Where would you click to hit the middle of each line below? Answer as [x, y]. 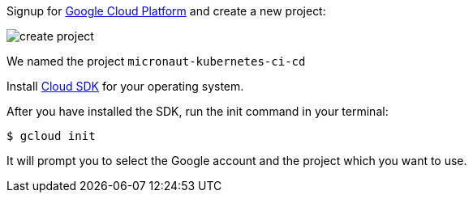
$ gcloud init [51, 136]
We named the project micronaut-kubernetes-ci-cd [156, 61]
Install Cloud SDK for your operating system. [125, 86]
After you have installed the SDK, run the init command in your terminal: [198, 111]
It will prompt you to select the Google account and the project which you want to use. [237, 161]
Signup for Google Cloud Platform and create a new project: [166, 11]
